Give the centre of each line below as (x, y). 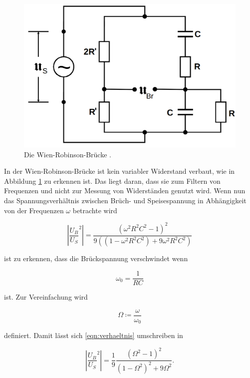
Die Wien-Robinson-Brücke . (68, 154)
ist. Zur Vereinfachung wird (46, 297)
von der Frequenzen (34, 210)
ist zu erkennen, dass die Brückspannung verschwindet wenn (96, 258)
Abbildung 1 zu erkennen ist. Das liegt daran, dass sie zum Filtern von (112, 181)
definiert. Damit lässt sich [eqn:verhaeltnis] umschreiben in (94, 335)
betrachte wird (95, 210)
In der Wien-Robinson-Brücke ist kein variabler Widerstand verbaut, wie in (120, 171)
